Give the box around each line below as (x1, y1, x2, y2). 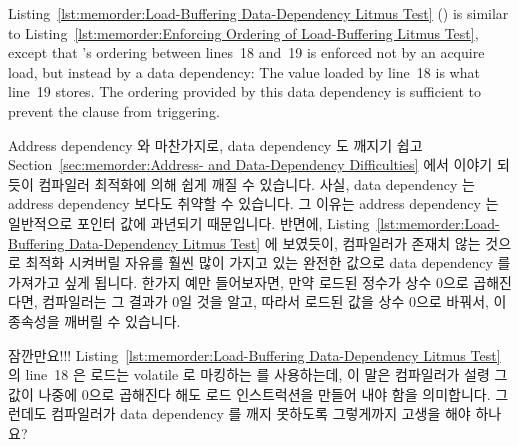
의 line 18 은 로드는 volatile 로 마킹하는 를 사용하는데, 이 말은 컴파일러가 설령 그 (8, 364, 508, 385)
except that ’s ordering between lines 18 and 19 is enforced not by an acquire (8, 42, 485, 63)
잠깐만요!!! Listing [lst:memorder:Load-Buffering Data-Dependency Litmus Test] (8, 344, 501, 365)
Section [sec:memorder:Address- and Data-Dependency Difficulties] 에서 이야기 (8, 154, 493, 175)
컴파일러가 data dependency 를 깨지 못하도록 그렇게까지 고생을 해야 (51, 403, 471, 424)
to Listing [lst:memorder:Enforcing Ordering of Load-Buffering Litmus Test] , (8, 22, 479, 43)
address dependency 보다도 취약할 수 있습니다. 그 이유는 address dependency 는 (8, 193, 499, 214)
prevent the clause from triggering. (8, 100, 220, 121)
